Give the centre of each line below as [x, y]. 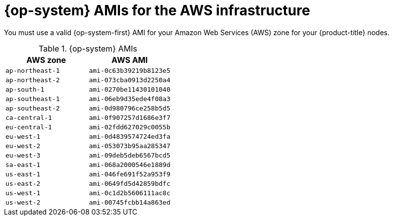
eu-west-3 [23, 155]
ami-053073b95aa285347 [130, 146]
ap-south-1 [25, 89]
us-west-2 [23, 202]
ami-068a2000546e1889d [130, 165]
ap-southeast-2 [33, 108]
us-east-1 [23, 174]
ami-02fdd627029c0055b [130, 127]
